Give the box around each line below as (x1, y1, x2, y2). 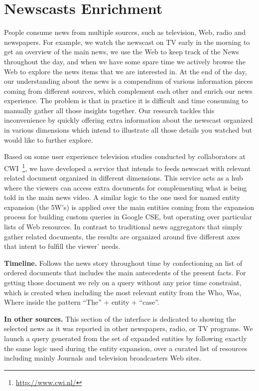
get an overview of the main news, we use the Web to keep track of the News (4, 46, 239, 57)
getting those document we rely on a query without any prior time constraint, (4, 277, 242, 288)
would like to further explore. (4, 134, 93, 145)
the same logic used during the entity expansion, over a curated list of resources (4, 343, 248, 353)
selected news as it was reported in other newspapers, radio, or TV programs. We (4, 323, 253, 334)
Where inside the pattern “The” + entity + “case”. (4, 297, 159, 307)
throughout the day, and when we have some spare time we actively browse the (4, 56, 246, 66)
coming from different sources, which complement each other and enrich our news (4, 85, 253, 96)
